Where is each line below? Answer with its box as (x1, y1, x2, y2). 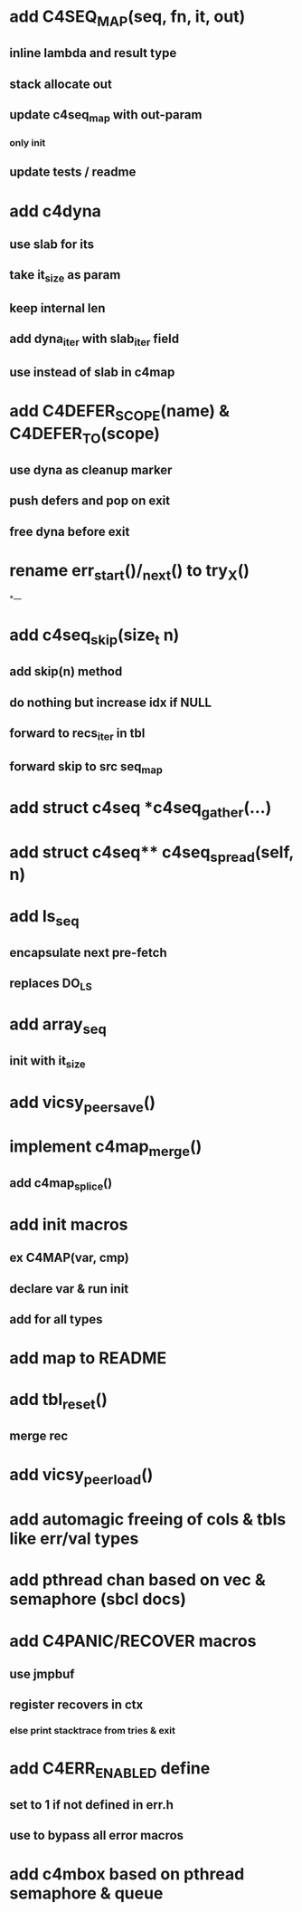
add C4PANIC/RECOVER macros (9, 1630, 257, 1651)
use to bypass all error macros (9, 1827, 184, 1843)
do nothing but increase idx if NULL (9, 694, 212, 710)
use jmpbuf (9, 1667, 75, 1682)
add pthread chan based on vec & (9, 1570, 266, 1591)
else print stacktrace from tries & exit (9, 1725, 176, 1737)
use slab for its (9, 237, 95, 253)
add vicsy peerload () (9, 1465, 154, 1488)
